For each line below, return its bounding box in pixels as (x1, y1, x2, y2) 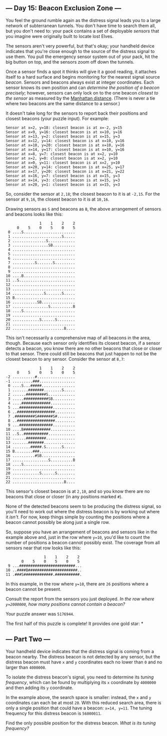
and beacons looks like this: (5, 211, 63, 217)
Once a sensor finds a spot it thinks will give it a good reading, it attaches (5, 69, 157, 75)
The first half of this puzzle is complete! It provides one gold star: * (5, 620, 144, 626)
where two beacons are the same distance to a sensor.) (5, 100, 120, 107)
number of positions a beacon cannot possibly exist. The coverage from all (5, 539, 160, 545)
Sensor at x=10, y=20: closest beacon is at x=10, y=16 (5, 143, 124, 148)
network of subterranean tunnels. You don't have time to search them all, (5, 23, 156, 29)
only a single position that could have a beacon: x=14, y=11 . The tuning (5, 705, 152, 711)
